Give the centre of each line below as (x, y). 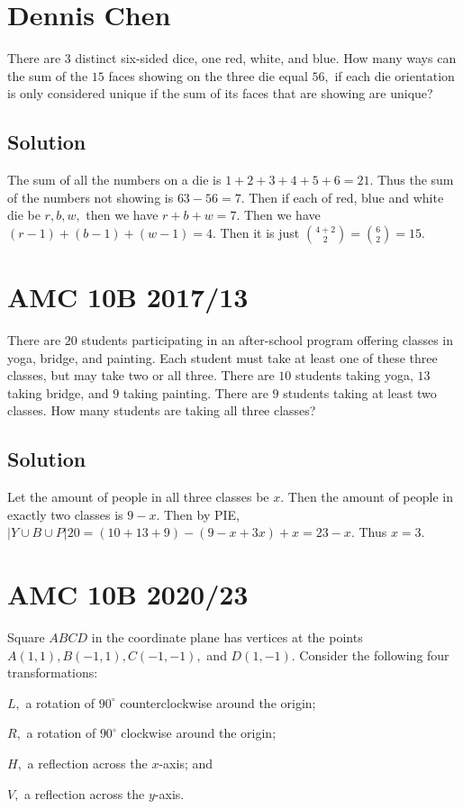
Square (26, 637)
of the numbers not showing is (91, 197)
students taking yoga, (354, 375)
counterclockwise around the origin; (218, 702)
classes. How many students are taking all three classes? (162, 410)
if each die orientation (395, 75)
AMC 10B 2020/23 (128, 594)
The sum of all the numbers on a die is (114, 180)
